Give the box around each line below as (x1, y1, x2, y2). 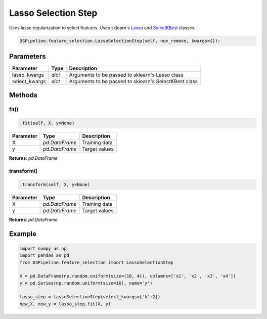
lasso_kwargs (12, 72, 44, 79)
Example (9, 229, 37, 238)
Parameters (9, 52, 46, 60)
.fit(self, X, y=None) (19, 120, 75, 126)
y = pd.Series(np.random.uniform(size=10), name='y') (19, 280, 153, 286)
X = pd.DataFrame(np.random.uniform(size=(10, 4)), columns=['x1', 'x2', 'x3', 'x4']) (19, 273, 236, 279)
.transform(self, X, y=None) (19, 182, 90, 187)
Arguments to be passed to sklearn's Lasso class (69, 72, 183, 79)
